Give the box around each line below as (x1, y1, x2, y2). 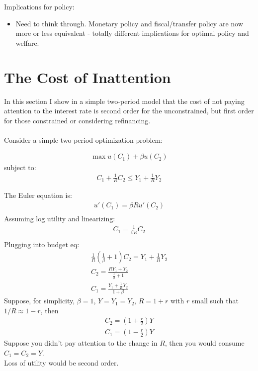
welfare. (15, 37, 39, 48)
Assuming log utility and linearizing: (4, 213, 115, 224)
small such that (191, 295, 239, 306)
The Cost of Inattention (4, 67, 171, 87)
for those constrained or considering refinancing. (4, 115, 151, 125)
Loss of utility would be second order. (4, 357, 119, 368)
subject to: (4, 162, 36, 172)
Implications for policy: (4, 1, 75, 11)
